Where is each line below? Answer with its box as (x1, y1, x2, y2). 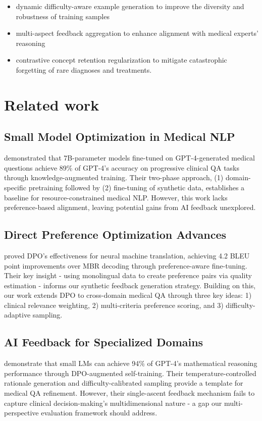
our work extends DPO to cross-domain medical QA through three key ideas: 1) (4, 290, 252, 300)
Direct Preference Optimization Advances (4, 227, 227, 242)
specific (4, 182, 27, 192)
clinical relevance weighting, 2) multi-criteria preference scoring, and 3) (4, 299, 224, 310)
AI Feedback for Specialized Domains (4, 334, 203, 350)
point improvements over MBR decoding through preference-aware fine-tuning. (4, 260, 247, 271)
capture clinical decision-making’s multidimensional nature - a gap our (4, 397, 222, 408)
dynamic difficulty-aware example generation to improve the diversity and (16, 1, 244, 11)
